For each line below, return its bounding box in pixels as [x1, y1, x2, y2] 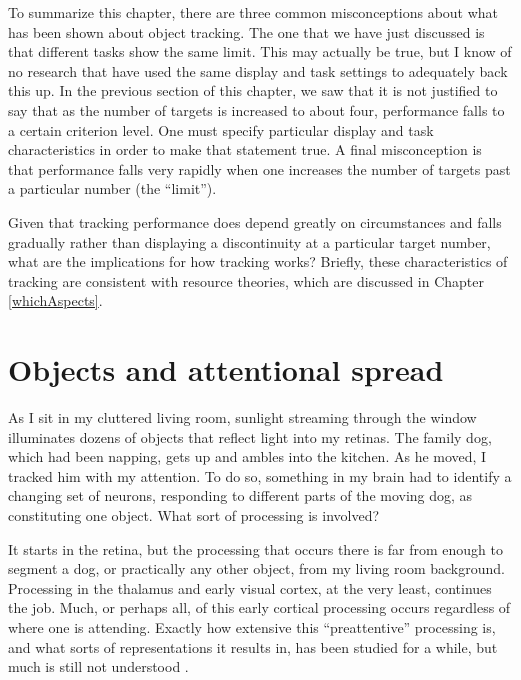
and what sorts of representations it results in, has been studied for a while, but [8, 636, 498, 657]
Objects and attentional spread [8, 349, 444, 390]
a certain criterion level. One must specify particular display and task [8, 119, 434, 140]
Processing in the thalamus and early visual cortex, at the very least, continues [8, 577, 492, 598]
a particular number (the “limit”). [8, 178, 217, 199]
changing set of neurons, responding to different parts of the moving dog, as [8, 485, 473, 506]
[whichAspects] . [8, 290, 103, 311]
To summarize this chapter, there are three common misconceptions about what [8, 2, 499, 22]
